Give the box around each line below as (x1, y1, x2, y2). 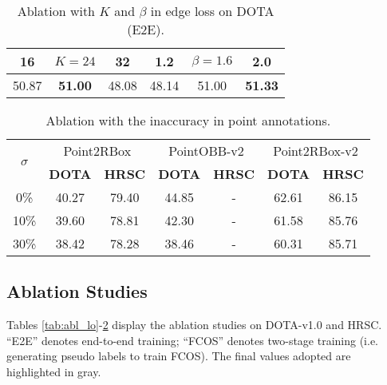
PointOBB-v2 (168, 141, 244, 160)
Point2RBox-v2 (273, 141, 358, 160)
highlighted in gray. (6, 363, 101, 379)
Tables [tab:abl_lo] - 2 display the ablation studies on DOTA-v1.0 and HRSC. (6, 316, 382, 333)
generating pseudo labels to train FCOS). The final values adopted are (6, 347, 351, 364)
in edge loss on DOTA (150, 2, 274, 20)
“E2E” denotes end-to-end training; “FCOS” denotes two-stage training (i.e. (6, 331, 379, 348)
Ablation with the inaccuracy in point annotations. (45, 111, 331, 129)
